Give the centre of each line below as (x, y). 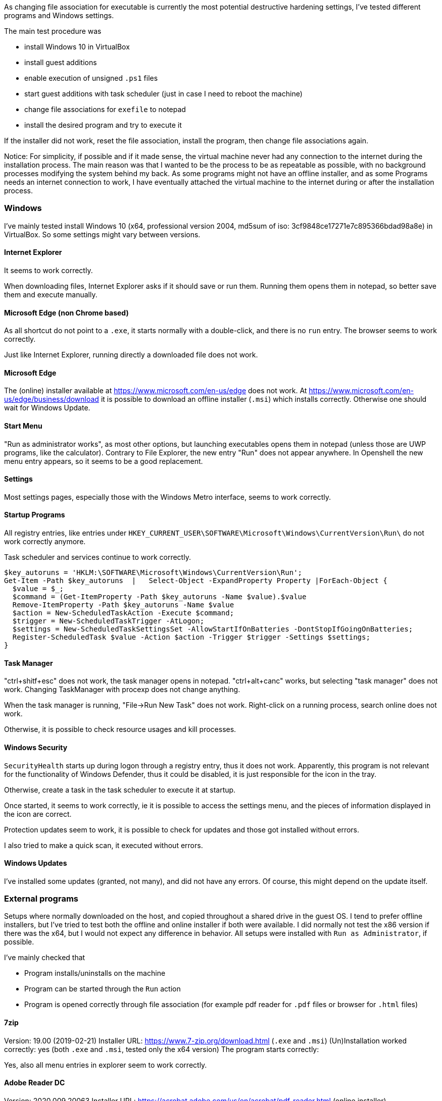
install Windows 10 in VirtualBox (77, 47)
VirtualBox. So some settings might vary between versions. (102, 234)
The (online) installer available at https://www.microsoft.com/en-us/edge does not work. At (156, 391)
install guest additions (61, 62)
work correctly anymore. (45, 542)
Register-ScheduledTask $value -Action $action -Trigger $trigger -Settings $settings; (191, 637)
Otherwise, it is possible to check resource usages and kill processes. (120, 729)
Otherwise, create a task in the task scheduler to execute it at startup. (120, 790)
